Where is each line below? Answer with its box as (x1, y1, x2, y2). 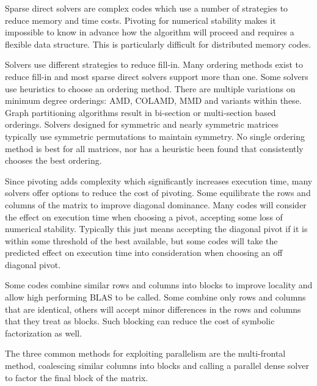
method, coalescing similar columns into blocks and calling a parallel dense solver (5, 359, 309, 372)
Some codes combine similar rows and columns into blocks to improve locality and (5, 279, 313, 291)
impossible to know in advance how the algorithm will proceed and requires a (5, 26, 294, 38)
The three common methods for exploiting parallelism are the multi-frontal (5, 347, 286, 360)
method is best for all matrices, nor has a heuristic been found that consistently (5, 142, 304, 155)
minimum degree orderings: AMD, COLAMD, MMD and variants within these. (5, 94, 302, 107)
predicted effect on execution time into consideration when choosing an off (5, 246, 283, 259)
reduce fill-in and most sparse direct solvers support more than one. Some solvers (5, 70, 308, 82)
